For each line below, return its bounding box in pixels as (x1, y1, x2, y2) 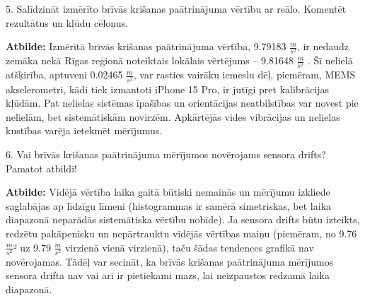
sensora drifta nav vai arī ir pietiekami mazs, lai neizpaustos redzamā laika (6, 268, 330, 283)
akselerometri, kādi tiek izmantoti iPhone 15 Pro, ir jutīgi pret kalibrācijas (6, 81, 329, 96)
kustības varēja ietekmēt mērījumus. (6, 123, 163, 138)
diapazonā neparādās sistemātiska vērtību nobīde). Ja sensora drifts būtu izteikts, (6, 212, 360, 227)
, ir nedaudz (296, 39, 349, 54)
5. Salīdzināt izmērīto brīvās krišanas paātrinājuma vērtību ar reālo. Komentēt (6, 1, 347, 16)
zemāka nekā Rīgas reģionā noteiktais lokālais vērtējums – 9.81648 (6, 53, 294, 68)
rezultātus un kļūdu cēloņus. (6, 15, 128, 30)
